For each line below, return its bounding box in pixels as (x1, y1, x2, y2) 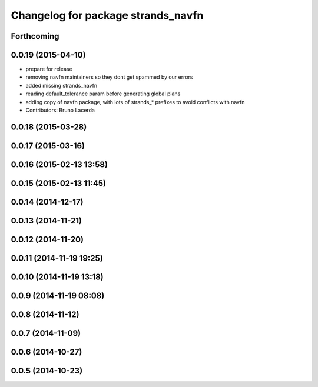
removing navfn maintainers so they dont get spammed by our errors (25, 74, 193, 81)
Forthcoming (11, 31, 59, 41)
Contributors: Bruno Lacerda (25, 106, 95, 114)
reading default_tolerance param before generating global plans (25, 90, 181, 97)
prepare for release (25, 65, 73, 73)
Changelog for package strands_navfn (11, 9, 204, 22)
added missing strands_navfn (25, 82, 97, 89)
